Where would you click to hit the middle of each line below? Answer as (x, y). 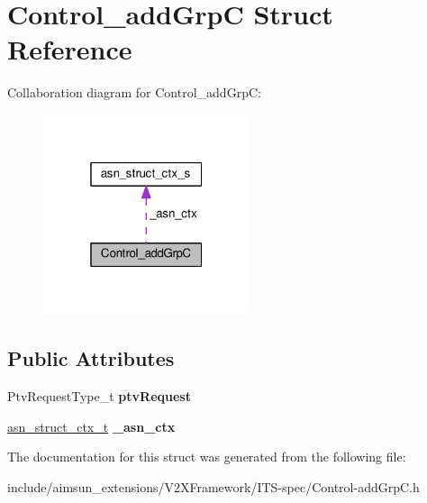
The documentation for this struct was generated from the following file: (207, 457)
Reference (70, 49)
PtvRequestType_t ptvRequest (99, 396)
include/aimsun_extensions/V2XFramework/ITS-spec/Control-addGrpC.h (213, 486)
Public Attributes (91, 358)
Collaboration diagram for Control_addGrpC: (134, 92)
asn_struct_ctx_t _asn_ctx (91, 426)
